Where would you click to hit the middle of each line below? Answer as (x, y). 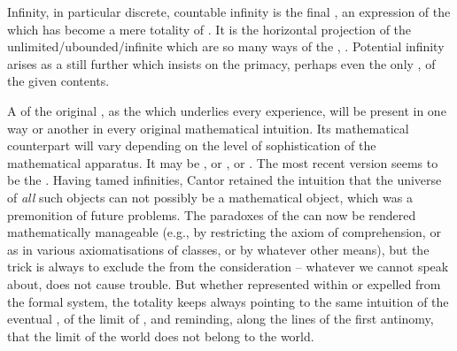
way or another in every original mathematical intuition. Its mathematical (208, 128)
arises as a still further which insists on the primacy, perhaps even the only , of (221, 63)
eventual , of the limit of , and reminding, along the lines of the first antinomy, (221, 319)
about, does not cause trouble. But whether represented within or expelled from (224, 283)
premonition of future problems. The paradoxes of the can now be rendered (212, 214)
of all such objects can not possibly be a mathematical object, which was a (210, 197)
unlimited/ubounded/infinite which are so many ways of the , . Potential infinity (226, 46)
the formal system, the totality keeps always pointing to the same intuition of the (228, 301)
